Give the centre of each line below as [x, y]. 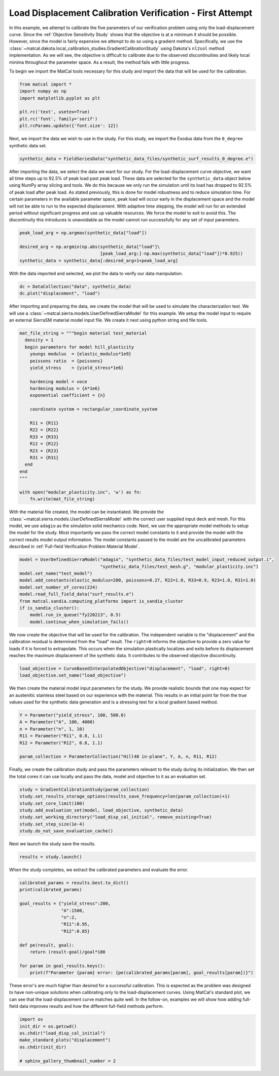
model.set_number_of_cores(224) [59, 587]
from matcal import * [46, 84]
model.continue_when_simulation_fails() [79, 622]
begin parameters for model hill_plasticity [79, 347]
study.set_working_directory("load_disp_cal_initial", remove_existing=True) [116, 817]
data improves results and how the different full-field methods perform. [91, 1006]
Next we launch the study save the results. [52, 844]
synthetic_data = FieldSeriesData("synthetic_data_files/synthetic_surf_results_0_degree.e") [137, 159]
